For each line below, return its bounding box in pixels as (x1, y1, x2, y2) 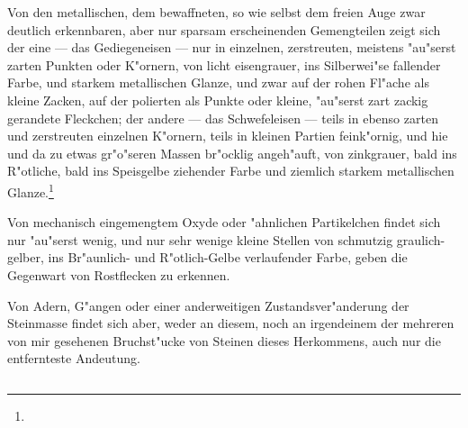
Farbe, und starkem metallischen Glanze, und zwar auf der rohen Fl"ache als (7, 73, 429, 92)
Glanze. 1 (7, 179, 54, 201)
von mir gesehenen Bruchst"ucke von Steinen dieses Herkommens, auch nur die (7, 331, 441, 350)
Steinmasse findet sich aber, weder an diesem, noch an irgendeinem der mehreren (7, 314, 454, 332)
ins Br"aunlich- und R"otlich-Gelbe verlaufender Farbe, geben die (48, 248, 408, 267)
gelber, (7, 248, 44, 267)
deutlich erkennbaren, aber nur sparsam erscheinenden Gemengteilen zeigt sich (7, 20, 441, 39)
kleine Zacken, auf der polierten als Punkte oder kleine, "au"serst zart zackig (7, 90, 428, 109)
